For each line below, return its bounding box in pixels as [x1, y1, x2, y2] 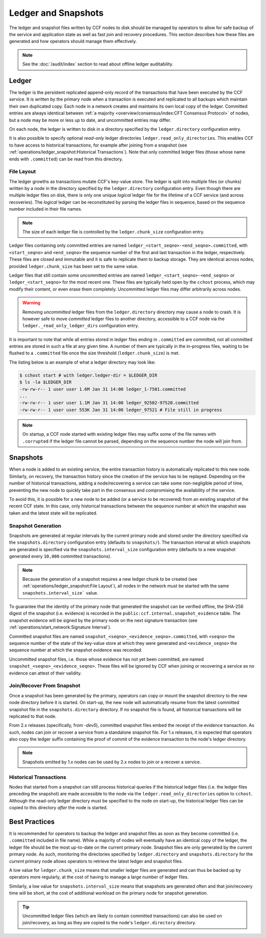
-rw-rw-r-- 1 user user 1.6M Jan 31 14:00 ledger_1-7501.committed [19, 386, 186, 392]
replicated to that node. [9, 713, 57, 719]
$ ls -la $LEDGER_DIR [19, 379, 72, 385]
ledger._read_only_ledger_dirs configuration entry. [22, 323, 139, 329]
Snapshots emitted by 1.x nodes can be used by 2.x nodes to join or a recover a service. [22, 759, 201, 765]
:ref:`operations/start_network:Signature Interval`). [9, 624, 112, 630]
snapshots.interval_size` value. [22, 590, 99, 596]
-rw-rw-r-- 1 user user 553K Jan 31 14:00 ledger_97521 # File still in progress [19, 407, 223, 413]
